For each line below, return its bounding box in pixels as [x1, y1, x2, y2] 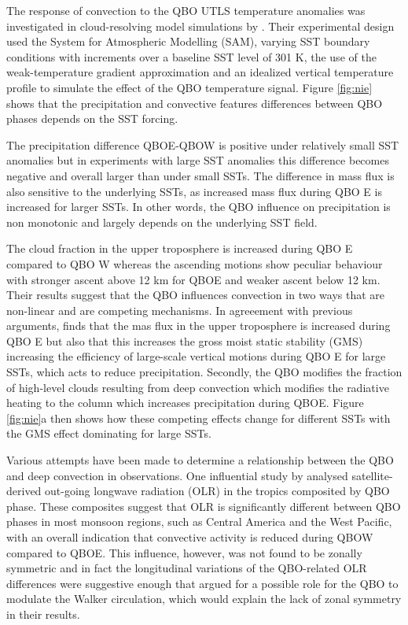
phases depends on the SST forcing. [6, 110, 178, 127]
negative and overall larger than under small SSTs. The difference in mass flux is [6, 167, 395, 183]
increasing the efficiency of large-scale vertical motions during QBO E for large [6, 348, 386, 364]
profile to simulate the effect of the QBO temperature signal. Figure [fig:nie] [6, 79, 373, 95]
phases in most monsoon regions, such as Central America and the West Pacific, [6, 513, 392, 530]
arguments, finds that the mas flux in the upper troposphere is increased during [6, 317, 391, 334]
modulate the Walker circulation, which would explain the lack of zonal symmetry [6, 590, 402, 607]
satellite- [351, 467, 393, 483]
